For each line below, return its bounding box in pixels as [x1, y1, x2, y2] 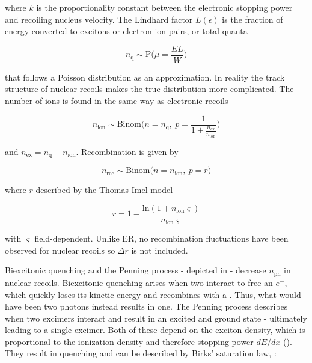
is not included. [131, 243, 188, 256]
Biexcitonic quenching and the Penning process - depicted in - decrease [5, 264, 266, 276]
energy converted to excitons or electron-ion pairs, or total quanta [5, 25, 248, 37]
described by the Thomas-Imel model [35, 183, 173, 196]
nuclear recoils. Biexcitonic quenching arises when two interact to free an [5, 276, 273, 288]
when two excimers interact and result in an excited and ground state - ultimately [5, 311, 307, 324]
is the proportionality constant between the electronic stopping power [36, 1, 293, 13]
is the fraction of [222, 13, 283, 25]
